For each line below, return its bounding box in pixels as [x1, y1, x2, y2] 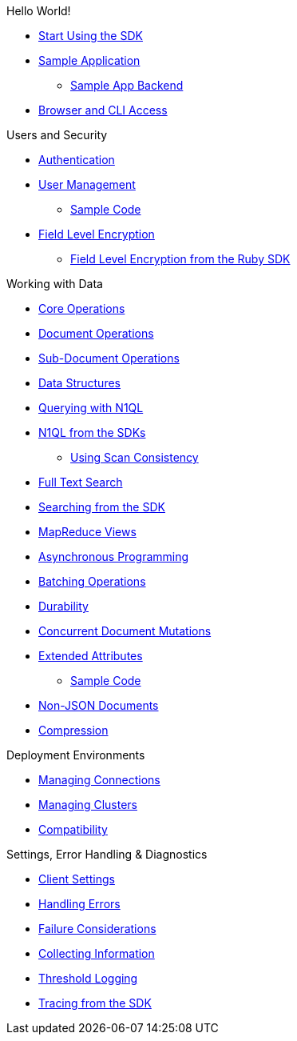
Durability [38, 599, 89, 613]
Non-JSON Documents [38, 699, 159, 712]
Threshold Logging [38, 971, 138, 985]
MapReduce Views [38, 525, 137, 539]
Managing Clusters [38, 798, 137, 811]
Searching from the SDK [38, 500, 165, 514]
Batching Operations [38, 575, 146, 588]
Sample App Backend [70, 78, 184, 92]
